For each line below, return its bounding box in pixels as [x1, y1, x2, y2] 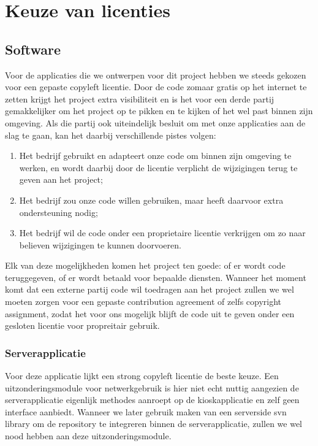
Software [5, 39, 61, 58]
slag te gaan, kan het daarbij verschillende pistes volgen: [5, 128, 216, 141]
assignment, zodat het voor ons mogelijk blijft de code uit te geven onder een [5, 307, 295, 320]
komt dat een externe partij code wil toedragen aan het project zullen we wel [5, 283, 294, 296]
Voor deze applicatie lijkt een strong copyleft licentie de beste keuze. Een [5, 369, 279, 382]
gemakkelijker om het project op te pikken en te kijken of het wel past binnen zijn [5, 104, 313, 117]
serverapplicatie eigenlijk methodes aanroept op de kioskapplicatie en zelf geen [5, 393, 300, 406]
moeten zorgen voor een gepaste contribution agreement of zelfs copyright [5, 295, 282, 308]
